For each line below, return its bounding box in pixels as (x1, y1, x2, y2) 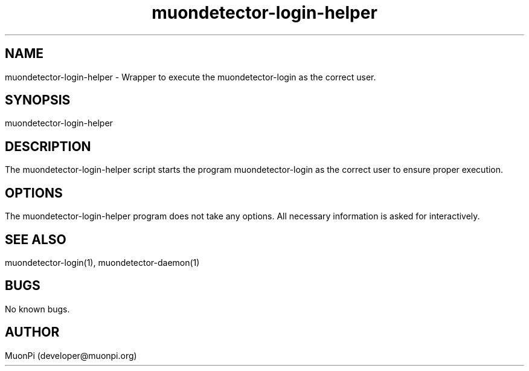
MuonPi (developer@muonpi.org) (5, 350, 137, 361)
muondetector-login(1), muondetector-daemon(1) (5, 257, 200, 268)
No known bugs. (5, 303, 70, 314)
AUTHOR (5, 324, 60, 340)
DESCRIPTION (5, 138, 91, 154)
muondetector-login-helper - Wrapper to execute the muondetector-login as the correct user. (5, 71, 376, 82)
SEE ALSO (5, 231, 66, 247)
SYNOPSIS (5, 92, 71, 108)
